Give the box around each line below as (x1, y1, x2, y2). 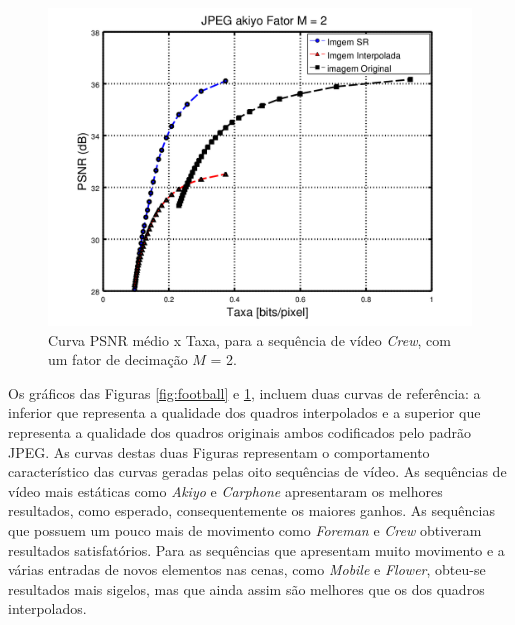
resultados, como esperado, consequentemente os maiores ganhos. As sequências (8, 500, 495, 521)
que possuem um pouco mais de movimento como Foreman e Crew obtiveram (8, 519, 482, 540)
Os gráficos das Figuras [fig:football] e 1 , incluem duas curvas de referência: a (8, 382, 481, 403)
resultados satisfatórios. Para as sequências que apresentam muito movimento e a (8, 539, 505, 560)
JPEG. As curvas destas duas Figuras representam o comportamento (8, 441, 430, 462)
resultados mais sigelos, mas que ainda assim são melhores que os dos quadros (8, 578, 485, 599)
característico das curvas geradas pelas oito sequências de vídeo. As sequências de (8, 461, 507, 482)
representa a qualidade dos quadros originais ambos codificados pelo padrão (8, 421, 472, 442)
